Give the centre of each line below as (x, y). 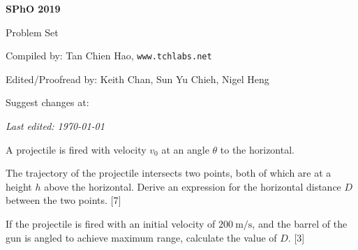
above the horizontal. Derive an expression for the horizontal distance (193, 186)
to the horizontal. (257, 149)
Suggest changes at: (47, 102)
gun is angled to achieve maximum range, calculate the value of (141, 237)
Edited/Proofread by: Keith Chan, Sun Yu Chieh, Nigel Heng (137, 79)
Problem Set (32, 32)
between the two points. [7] (64, 200)
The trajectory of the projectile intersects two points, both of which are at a (169, 173)
